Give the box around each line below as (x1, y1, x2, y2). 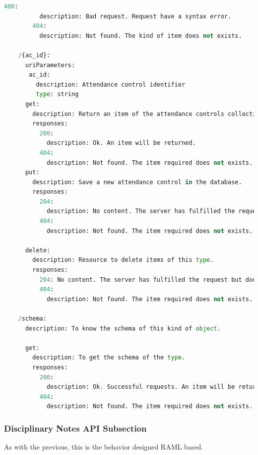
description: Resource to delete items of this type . (32, 256, 214, 264)
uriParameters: (25, 61, 75, 69)
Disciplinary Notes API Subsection (4, 422, 147, 434)
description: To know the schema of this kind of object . (25, 325, 221, 332)
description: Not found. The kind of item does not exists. (39, 32, 242, 39)
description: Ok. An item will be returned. (46, 139, 196, 147)
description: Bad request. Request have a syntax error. (39, 12, 232, 20)
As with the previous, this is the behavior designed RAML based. (4, 442, 203, 452)
